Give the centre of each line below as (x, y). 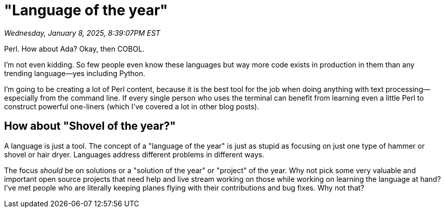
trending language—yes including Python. (75, 73)
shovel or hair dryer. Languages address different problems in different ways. (134, 154)
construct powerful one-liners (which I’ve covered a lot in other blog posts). (132, 106)
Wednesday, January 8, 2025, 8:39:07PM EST (82, 33)
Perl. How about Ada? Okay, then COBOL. (74, 49)
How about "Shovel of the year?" (90, 126)
